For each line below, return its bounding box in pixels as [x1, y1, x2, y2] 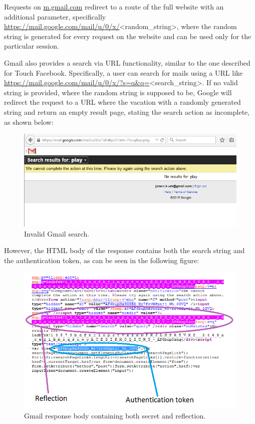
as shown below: [4, 116, 54, 127]
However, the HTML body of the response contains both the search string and [4, 245, 245, 256]
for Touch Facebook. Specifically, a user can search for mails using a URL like [4, 67, 243, 78]
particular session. [4, 41, 59, 51]
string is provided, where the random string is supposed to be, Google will [4, 87, 232, 97]
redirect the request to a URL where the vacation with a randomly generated [4, 97, 241, 107]
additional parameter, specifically [4, 11, 106, 22]
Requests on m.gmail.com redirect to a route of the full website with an [4, 2, 224, 12]
